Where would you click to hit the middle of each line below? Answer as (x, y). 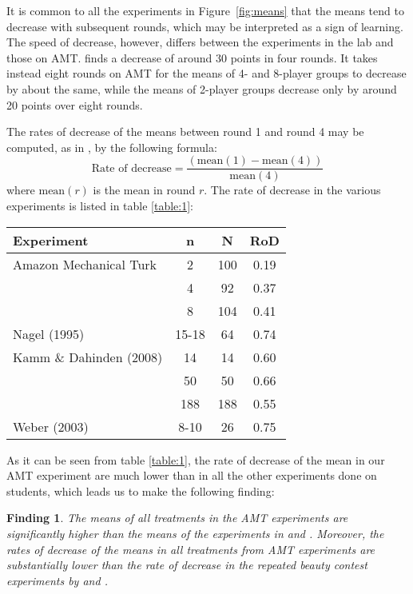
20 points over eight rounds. (75, 104)
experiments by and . (57, 580)
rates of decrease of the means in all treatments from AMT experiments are (191, 549)
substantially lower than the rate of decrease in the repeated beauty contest (187, 565)
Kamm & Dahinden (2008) (88, 357)
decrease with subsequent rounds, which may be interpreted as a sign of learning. (205, 26)
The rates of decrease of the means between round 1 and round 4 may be (185, 132)
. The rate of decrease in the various (292, 190)
